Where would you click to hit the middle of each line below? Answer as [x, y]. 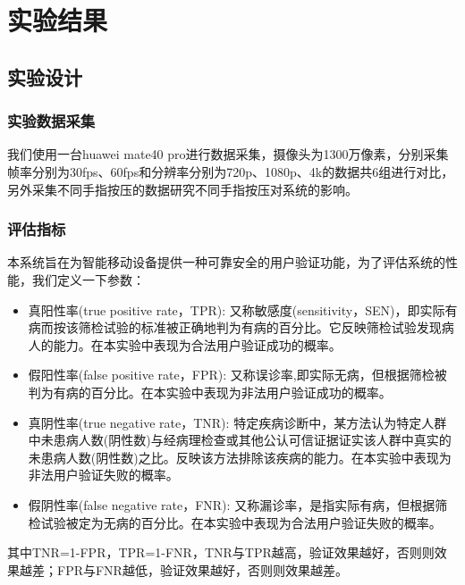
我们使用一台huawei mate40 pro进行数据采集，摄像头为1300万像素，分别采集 [228, 154]
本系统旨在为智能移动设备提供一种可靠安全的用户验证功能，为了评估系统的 [226, 262]
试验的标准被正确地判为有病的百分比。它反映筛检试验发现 [272, 327]
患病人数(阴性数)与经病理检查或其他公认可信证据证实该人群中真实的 [252, 440]
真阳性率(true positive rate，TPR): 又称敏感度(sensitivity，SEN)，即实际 [237, 309]
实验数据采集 [51, 121]
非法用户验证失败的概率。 [103, 475]
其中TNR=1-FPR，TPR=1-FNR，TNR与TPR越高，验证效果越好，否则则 [221, 552]
